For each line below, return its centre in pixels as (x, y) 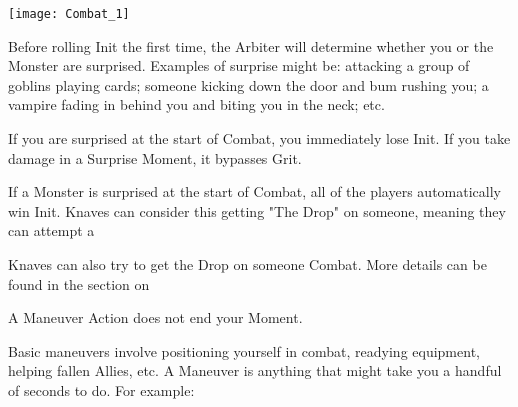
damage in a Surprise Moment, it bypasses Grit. (155, 157)
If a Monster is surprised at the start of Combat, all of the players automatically (254, 191)
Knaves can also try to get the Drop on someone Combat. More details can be (247, 264)
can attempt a (51, 230)
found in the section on (79, 283)
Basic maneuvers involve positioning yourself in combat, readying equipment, (244, 350)
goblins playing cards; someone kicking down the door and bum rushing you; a (248, 84)
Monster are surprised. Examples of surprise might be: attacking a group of (239, 65)
